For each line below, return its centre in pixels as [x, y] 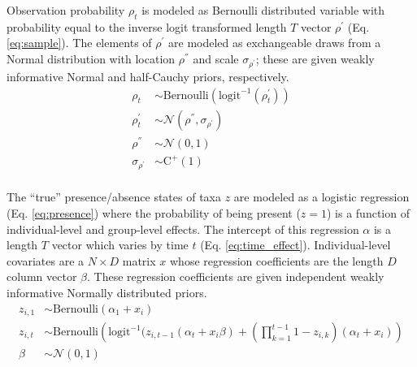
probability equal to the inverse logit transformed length [147, 26]
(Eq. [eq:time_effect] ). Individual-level [295, 245]
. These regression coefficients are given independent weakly [235, 276]
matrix [139, 260]
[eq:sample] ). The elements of [79, 43]
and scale [216, 58]
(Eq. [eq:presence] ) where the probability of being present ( [154, 212]
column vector [42, 276]
